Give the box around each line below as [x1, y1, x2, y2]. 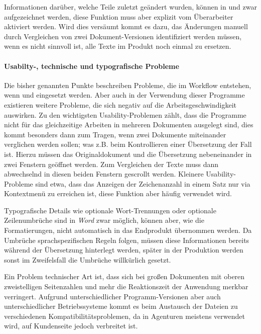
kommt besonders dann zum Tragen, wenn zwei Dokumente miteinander [4, 129, 226, 139]
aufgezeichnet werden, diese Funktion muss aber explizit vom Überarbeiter [4, 11, 233, 22]
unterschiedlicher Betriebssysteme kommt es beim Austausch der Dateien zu [4, 301, 238, 311]
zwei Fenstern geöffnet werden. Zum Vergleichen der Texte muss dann [4, 158, 219, 169]
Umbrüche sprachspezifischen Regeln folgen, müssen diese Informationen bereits [4, 234, 249, 245]
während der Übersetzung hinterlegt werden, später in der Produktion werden [4, 244, 243, 255]
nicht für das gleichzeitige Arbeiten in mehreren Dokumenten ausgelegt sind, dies [4, 119, 253, 130]
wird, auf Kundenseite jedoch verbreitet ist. [4, 320, 138, 331]
